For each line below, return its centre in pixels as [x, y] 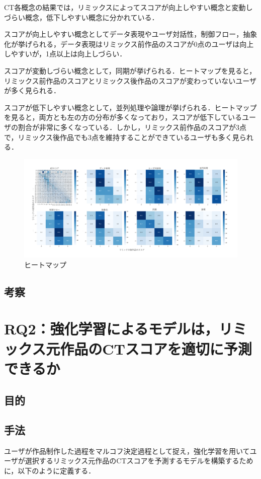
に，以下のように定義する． [50, 471]
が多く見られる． [32, 90]
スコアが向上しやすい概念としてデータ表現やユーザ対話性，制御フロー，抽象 [131, 34]
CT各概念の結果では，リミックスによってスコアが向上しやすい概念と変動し [128, 7]
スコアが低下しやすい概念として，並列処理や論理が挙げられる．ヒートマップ [130, 107]
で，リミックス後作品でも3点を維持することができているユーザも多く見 [122, 137]
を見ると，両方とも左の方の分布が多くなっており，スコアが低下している [123, 117]
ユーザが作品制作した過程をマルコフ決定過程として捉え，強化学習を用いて [127, 451]
